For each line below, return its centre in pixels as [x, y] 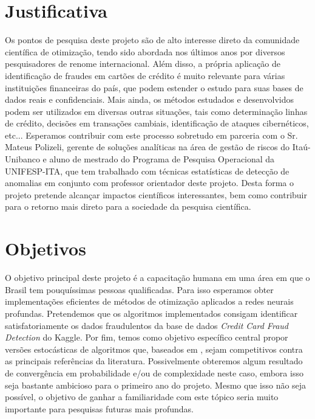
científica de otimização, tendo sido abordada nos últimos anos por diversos [145, 51]
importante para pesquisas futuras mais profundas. [99, 408]
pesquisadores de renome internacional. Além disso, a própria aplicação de [143, 64]
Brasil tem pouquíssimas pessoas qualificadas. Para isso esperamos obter [139, 289]
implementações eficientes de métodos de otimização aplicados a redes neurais [149, 301]
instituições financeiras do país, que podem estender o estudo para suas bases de [154, 87]
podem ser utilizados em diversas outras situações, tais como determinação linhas [156, 111]
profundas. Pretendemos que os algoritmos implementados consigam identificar [151, 313]
